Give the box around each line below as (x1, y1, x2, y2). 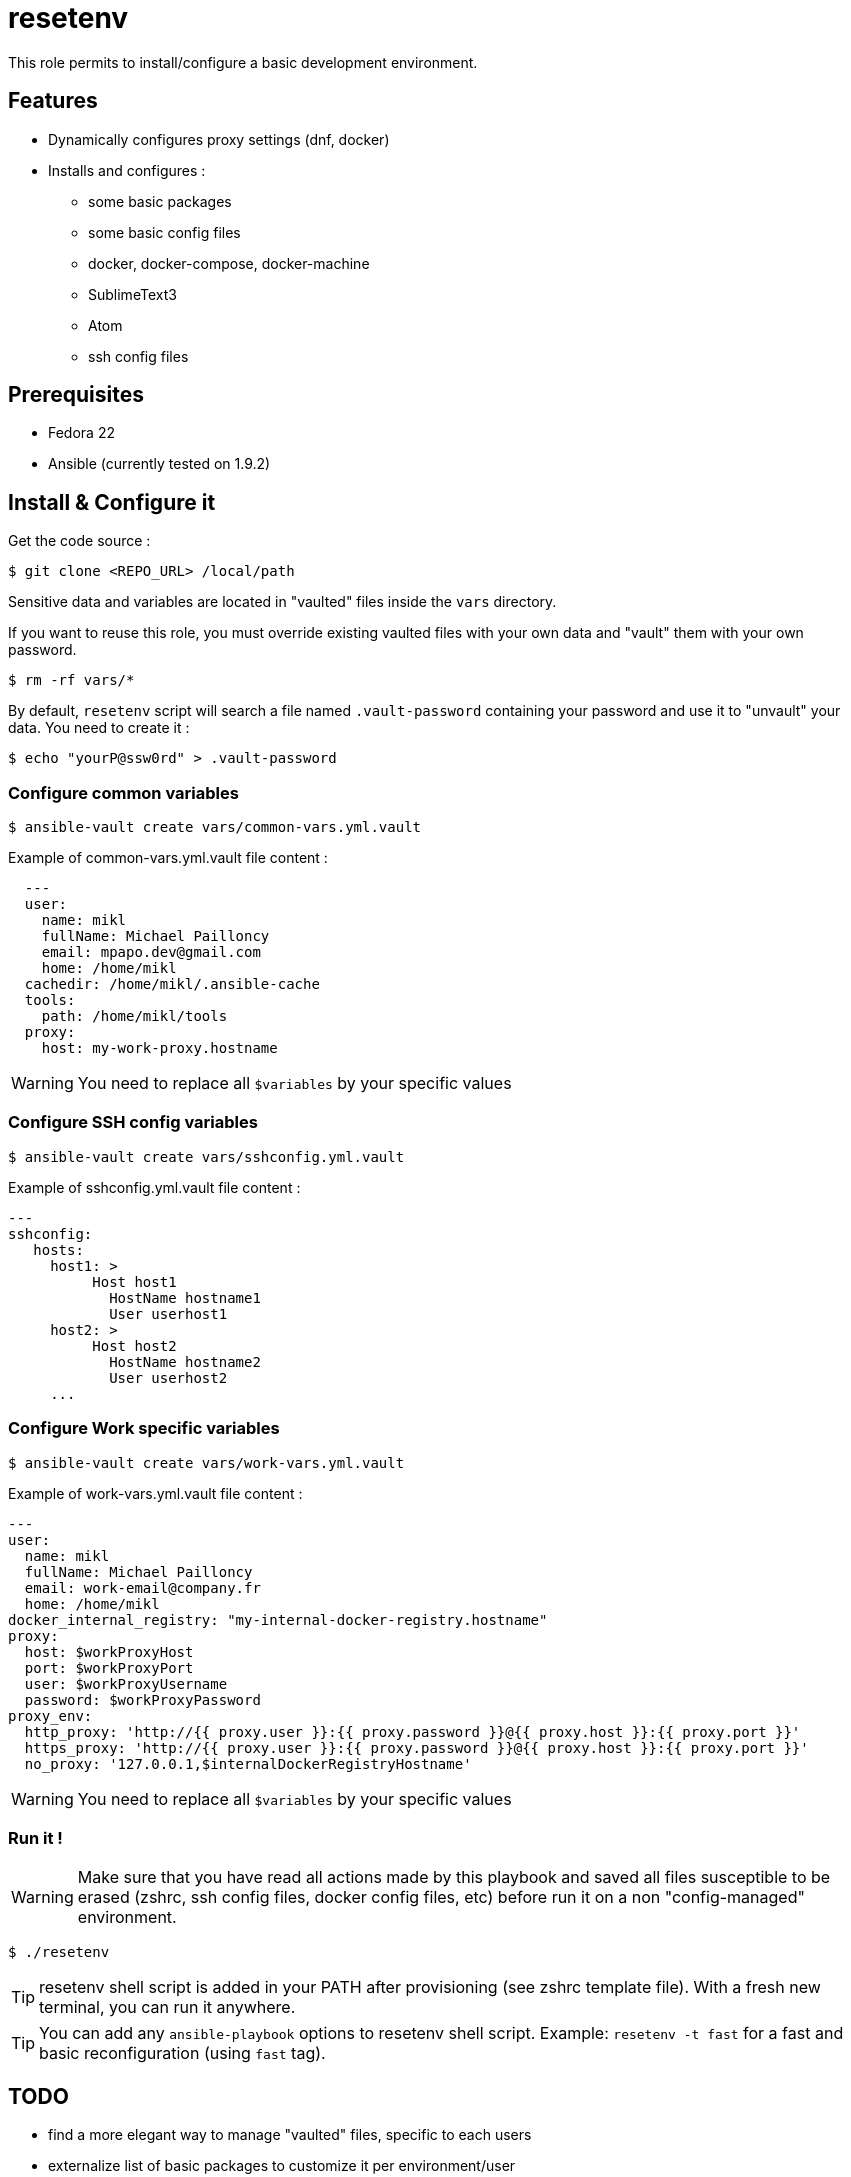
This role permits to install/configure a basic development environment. (8, 53, 478, 71)
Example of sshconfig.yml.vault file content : (8, 1178, 301, 1196)
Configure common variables (8, 782, 239, 803)
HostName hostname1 (109, 1289, 261, 1306)
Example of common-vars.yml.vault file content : (8, 849, 328, 867)
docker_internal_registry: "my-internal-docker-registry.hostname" (8, 1611, 548, 1628)
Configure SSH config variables (8, 1112, 258, 1133)
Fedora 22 (48, 424, 115, 442)
